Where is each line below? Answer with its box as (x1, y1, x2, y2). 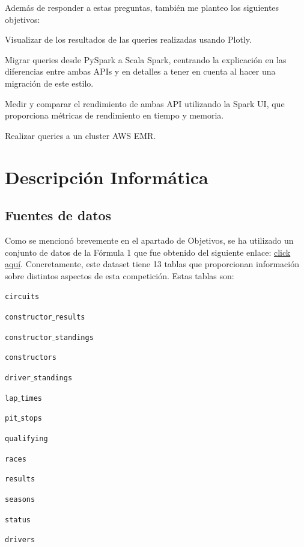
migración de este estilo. (5, 76, 94, 89)
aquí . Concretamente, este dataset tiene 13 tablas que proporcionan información (5, 258, 300, 270)
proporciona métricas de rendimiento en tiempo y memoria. (5, 109, 224, 122)
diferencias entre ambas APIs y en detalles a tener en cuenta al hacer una (5, 65, 276, 78)
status (5, 515, 31, 524)
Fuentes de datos (5, 206, 112, 224)
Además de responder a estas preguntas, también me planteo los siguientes (5, 1, 279, 13)
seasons (5, 495, 35, 504)
